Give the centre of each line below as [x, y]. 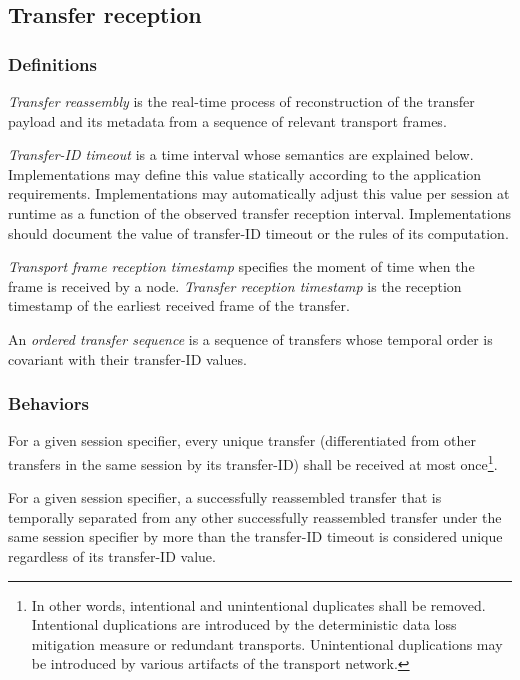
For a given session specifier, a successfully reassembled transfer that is [225, 497]
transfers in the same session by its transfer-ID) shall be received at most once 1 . [253, 462]
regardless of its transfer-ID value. [112, 555]
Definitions [52, 63]
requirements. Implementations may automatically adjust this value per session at [259, 193]
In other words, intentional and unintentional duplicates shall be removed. [258, 604]
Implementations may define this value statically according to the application [245, 173]
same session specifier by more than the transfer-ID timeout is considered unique [255, 536]
